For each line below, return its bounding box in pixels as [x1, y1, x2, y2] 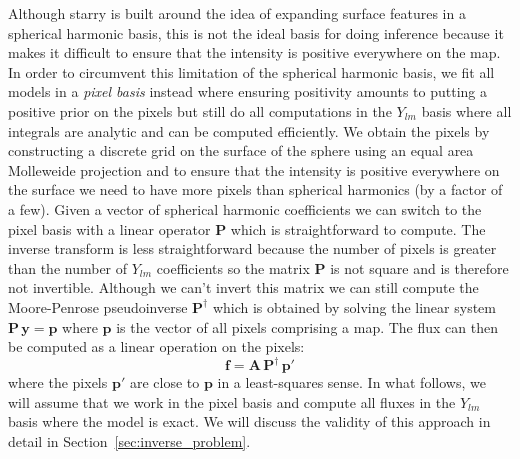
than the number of [8, 257, 128, 278]
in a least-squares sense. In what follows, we [217, 372, 486, 393]
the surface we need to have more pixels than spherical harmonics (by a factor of [8, 179, 503, 200]
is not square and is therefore [330, 257, 509, 278]
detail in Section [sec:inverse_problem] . [8, 430, 251, 451]
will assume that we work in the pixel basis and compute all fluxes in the [8, 391, 456, 412]
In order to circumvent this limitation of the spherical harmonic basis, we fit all [8, 61, 495, 82]
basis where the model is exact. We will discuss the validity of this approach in [8, 411, 491, 432]
